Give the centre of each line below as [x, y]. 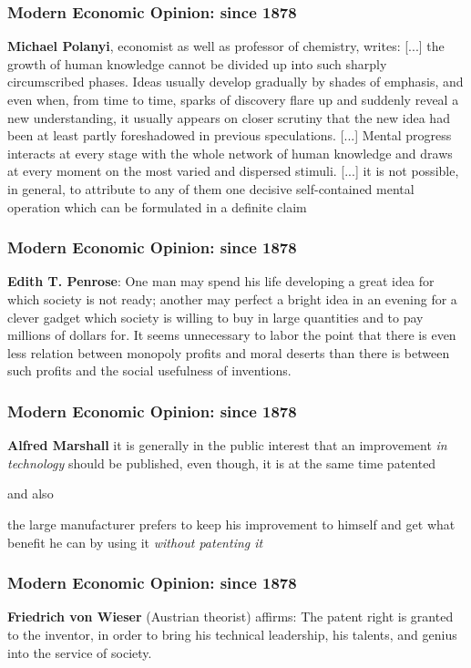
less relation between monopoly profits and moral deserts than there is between [229, 352]
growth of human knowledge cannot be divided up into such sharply [197, 63]
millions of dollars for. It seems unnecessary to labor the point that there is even [232, 335]
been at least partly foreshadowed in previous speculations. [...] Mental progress [230, 135]
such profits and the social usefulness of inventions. [149, 370]
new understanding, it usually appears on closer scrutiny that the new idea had [229, 117]
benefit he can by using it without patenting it [135, 542]
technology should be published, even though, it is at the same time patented [222, 462]
